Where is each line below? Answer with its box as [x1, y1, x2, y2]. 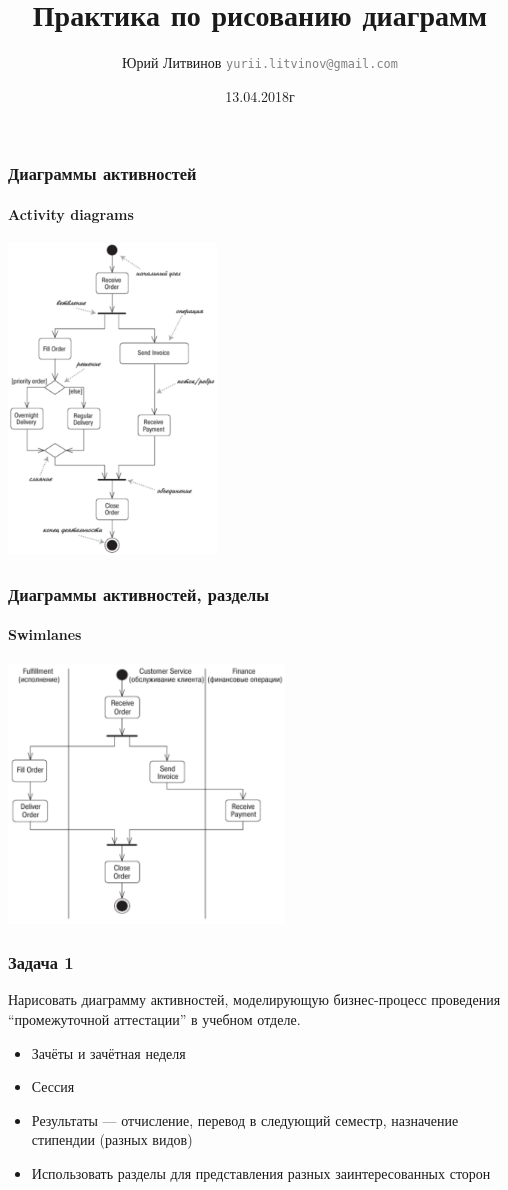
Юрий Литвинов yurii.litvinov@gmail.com [122, 52, 398, 73]
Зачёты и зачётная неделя [31, 1042, 186, 1063]
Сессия [31, 1076, 75, 1097]
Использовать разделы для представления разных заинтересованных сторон [31, 1162, 491, 1183]
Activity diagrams [8, 203, 134, 224]
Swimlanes [8, 624, 82, 645]
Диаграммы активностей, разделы [8, 581, 269, 606]
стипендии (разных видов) [31, 1129, 193, 1150]
